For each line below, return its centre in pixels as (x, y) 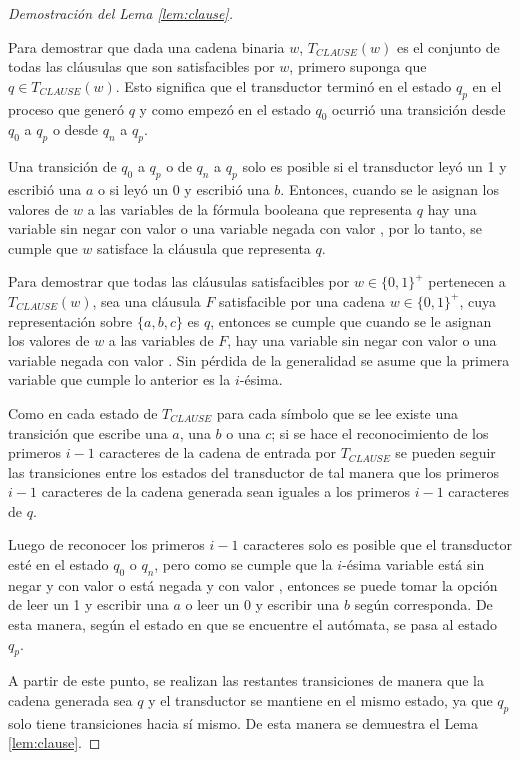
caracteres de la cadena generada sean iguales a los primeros (226, 491)
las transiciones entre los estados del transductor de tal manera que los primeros (253, 471)
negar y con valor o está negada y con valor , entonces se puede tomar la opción (253, 584)
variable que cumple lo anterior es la (119, 379)
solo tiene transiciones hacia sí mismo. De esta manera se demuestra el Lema (243, 722)
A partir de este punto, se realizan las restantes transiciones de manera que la (246, 680)
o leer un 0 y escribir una (262, 604)
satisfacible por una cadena (302, 300)
